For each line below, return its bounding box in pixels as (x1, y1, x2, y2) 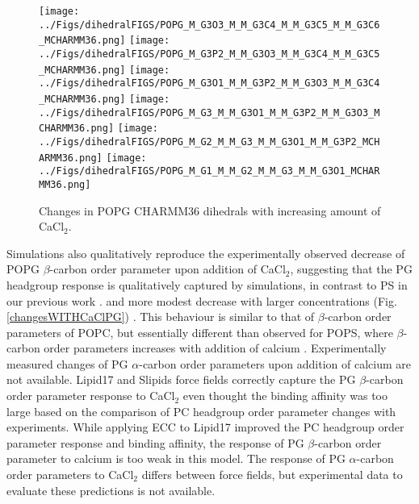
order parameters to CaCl (6, 466, 134, 483)
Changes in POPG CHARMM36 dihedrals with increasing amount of (39, 202, 381, 219)
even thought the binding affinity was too (182, 387, 388, 404)
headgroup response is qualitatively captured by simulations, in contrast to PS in (6, 276, 408, 293)
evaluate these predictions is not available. (6, 481, 216, 498)
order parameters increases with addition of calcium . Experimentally (44, 339, 387, 356)
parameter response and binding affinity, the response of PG (6, 434, 304, 451)
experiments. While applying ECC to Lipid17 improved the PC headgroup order (6, 419, 404, 435)
